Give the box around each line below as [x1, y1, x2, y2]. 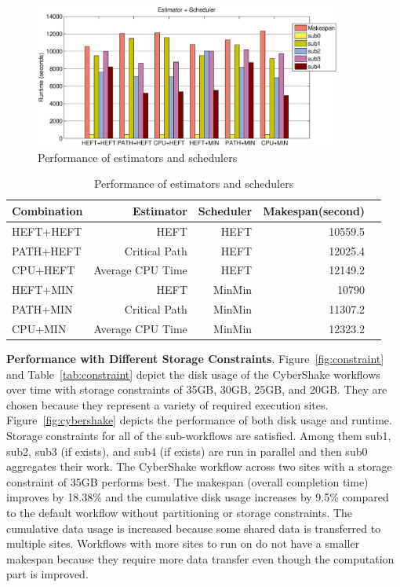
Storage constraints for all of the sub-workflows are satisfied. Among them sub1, [6, 427, 391, 444]
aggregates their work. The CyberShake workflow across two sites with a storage [6, 458, 392, 475]
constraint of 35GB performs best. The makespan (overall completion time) [6, 473, 369, 490]
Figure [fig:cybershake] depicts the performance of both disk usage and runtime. [6, 412, 392, 428]
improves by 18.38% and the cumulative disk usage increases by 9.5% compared [6, 489, 389, 505]
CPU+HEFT [12, 262, 75, 278]
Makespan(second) [263, 202, 365, 218]
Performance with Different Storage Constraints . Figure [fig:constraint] [6, 350, 384, 367]
